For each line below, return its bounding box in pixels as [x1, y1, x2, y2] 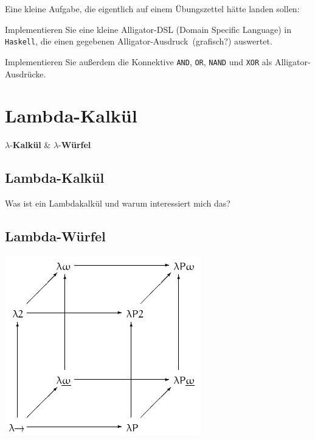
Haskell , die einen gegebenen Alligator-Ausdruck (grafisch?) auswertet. [5, 35, 272, 48]
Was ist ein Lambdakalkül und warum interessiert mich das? [5, 197, 230, 210]
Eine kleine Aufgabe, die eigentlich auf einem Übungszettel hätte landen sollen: [5, 2, 300, 15]
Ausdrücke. [5, 67, 46, 80]
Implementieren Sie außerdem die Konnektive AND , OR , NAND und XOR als [5, 55, 272, 68]
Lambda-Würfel [5, 227, 106, 245]
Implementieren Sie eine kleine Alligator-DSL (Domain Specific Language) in [5, 23, 292, 35]
